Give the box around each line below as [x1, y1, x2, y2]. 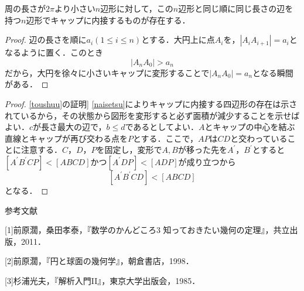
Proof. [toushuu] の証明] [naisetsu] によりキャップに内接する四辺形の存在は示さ [5, 97, 298, 109]
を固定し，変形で [96, 143, 162, 156]
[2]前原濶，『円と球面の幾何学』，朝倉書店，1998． [5, 255, 194, 267]
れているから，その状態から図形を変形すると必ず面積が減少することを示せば [5, 109, 300, 121]
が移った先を [177, 143, 227, 156]
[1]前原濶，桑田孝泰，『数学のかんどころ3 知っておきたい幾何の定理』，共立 [5, 224, 290, 236]
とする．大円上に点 [141, 33, 215, 46]
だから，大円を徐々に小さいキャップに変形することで [5, 66, 210, 78]
